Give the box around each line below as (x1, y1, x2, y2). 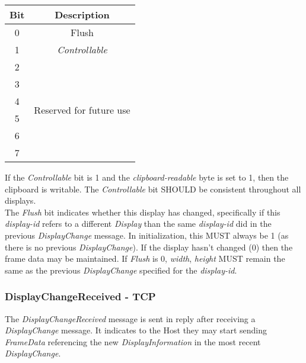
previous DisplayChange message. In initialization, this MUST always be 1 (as (5, 229, 289, 241)
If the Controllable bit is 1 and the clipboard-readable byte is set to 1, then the (5, 171, 289, 183)
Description (55, 8, 110, 21)
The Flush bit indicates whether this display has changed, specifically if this (5, 205, 280, 218)
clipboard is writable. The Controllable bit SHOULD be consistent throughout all (5, 182, 301, 195)
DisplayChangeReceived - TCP (5, 289, 156, 304)
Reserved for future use (34, 102, 130, 117)
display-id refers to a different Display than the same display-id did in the (5, 217, 272, 230)
